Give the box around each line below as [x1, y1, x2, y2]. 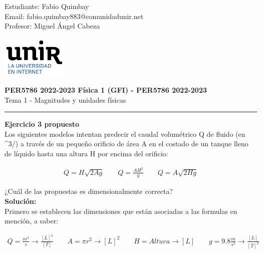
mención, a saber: [5, 215, 59, 226]
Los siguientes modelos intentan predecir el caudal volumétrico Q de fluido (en [5, 128, 245, 139]
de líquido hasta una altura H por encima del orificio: [5, 148, 168, 158]
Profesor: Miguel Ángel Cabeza [5, 21, 100, 31]
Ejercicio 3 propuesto [5, 119, 80, 129]
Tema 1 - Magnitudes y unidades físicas [5, 94, 126, 105]
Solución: [5, 196, 37, 206]
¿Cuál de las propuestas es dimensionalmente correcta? [5, 186, 173, 196]
